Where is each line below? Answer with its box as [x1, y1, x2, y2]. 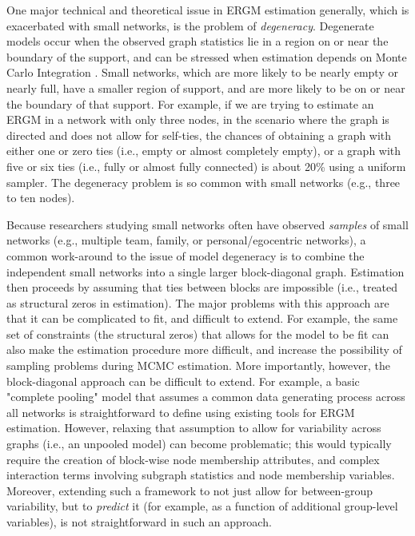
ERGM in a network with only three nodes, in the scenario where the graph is [6, 111, 389, 128]
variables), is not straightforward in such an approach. [6, 514, 272, 530]
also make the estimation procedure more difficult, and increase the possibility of [6, 341, 402, 358]
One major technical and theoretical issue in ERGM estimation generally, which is [6, 2, 409, 18]
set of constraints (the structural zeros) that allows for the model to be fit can [6, 325, 389, 342]
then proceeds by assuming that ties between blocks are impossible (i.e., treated [6, 279, 398, 296]
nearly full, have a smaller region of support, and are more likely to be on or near [6, 79, 405, 96]
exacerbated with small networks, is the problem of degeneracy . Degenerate [6, 17, 374, 34]
